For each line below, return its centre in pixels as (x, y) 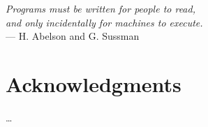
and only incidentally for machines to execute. (104, 22)
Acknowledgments (94, 83)
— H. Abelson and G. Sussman (73, 36)
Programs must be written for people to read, (101, 8)
